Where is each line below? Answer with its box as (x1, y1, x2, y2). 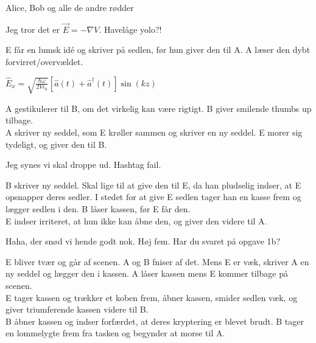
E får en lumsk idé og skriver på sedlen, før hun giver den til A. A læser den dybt (5, 43, 311, 56)
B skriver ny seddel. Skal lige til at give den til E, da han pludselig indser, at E (5, 178, 301, 191)
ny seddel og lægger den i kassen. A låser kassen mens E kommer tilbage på (5, 267, 288, 280)
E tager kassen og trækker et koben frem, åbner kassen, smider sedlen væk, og (5, 291, 298, 303)
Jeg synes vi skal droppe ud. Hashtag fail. (5, 158, 161, 171)
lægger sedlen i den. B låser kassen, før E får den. (5, 203, 191, 215)
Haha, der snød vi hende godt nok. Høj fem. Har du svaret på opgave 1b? (5, 235, 281, 248)
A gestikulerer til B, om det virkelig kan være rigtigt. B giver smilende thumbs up (5, 102, 312, 114)
